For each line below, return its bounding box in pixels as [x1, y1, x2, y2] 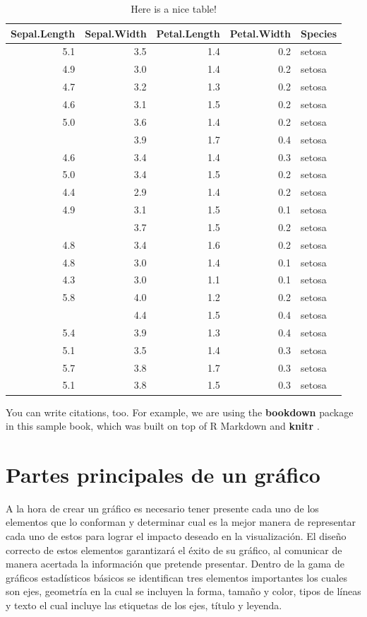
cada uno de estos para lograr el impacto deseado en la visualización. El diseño [6, 529, 347, 543]
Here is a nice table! [131, 1, 217, 16]
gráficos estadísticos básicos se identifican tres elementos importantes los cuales [6, 570, 347, 584]
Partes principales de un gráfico [6, 459, 320, 488]
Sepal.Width [85, 25, 147, 40]
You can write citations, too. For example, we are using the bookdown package [6, 404, 354, 419]
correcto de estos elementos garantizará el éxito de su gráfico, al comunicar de [6, 542, 342, 557]
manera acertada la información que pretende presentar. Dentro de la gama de [6, 556, 345, 571]
